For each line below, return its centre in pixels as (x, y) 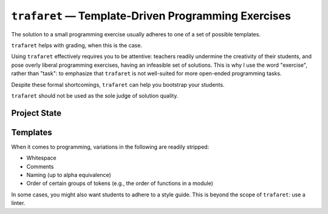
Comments (40, 166)
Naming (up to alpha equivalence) (69, 175)
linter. (18, 203)
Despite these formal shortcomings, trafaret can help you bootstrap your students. (118, 84)
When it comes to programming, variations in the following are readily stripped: (110, 147)
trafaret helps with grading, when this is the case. (77, 45)
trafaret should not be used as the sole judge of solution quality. (95, 95)
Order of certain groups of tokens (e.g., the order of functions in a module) (120, 183)
